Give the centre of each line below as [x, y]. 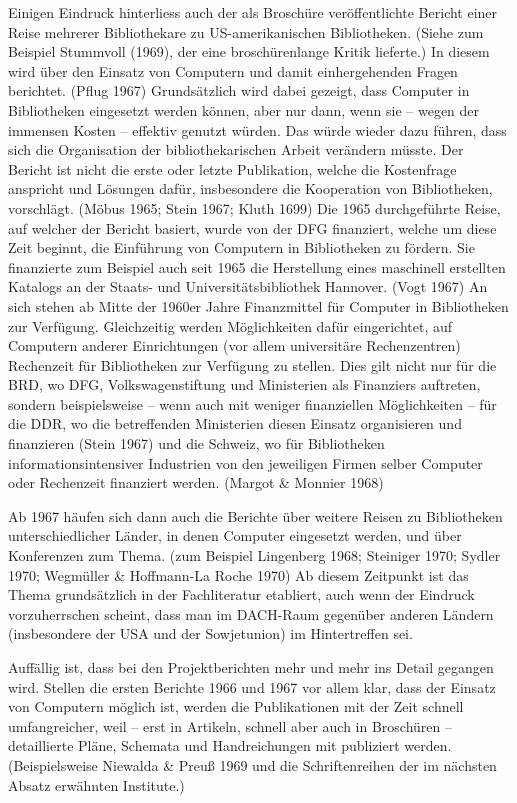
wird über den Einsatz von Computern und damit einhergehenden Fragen [233, 70]
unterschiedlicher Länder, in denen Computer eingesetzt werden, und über [235, 535]
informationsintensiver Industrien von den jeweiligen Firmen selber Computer [245, 462]
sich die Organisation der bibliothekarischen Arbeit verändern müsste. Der [236, 149]
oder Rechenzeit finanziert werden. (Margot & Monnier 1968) [196, 482]
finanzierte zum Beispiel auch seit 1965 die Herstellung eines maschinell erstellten [257, 266]
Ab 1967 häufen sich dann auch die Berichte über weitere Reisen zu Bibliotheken [255, 515]
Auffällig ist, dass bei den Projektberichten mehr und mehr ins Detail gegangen [251, 667]
